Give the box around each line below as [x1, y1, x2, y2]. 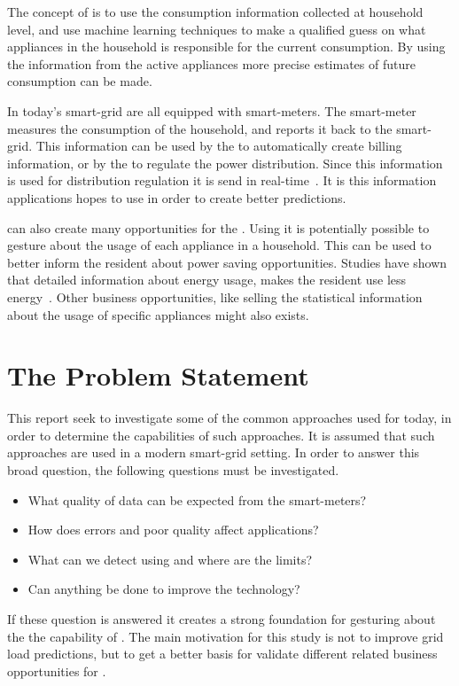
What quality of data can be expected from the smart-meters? [27, 490, 367, 509]
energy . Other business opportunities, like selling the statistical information [7, 287, 423, 306]
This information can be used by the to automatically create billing [35, 136, 402, 155]
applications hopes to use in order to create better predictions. [7, 188, 346, 207]
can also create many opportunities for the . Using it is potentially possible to [7, 218, 430, 237]
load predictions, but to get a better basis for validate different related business [7, 644, 438, 663]
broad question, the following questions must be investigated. [7, 461, 339, 479]
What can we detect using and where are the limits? [27, 550, 313, 568]
